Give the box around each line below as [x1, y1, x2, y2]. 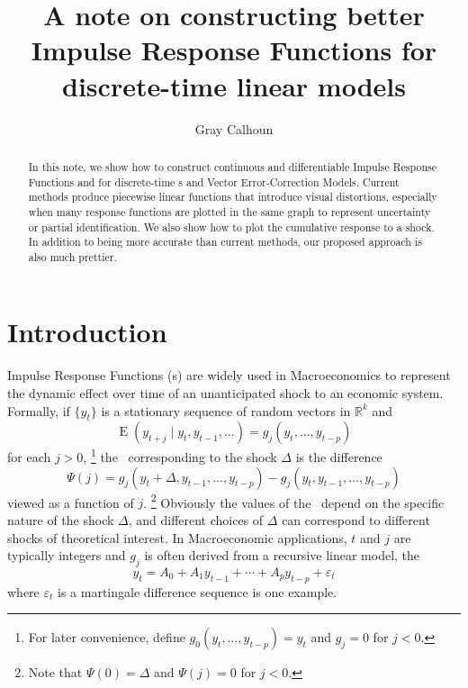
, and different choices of [128, 510, 264, 529]
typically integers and [7, 546, 126, 565]
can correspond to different [282, 510, 430, 529]
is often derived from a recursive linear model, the [144, 546, 420, 565]
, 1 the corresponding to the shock [83, 445, 277, 466]
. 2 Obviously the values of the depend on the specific [143, 490, 445, 511]
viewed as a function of [7, 493, 134, 511]
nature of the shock [7, 510, 114, 529]
